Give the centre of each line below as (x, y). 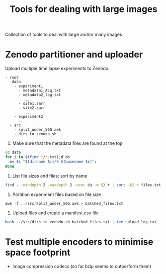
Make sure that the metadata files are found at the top (68, 143)
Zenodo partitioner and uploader (74, 54)
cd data (13, 153)
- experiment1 (29, 86)
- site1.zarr (32, 104)
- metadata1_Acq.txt (40, 91)
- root (12, 78)
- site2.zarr (32, 108)
